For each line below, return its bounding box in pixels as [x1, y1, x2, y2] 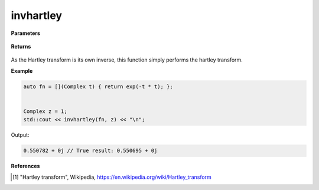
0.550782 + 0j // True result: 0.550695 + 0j [23, 147, 158, 154]
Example [11, 67, 33, 74]
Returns [11, 43, 31, 50]
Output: [11, 131, 30, 139]
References [11, 163, 40, 170]
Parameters [11, 30, 41, 37]
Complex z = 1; [23, 108, 67, 115]
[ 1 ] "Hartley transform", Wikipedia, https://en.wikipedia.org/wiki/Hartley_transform [12, 173, 212, 181]
